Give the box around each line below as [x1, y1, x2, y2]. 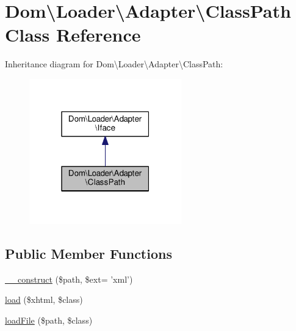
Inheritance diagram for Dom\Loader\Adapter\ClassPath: [5, 58, 223, 70]
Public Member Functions [5, 244, 172, 263]
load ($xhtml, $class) [5, 293, 83, 306]
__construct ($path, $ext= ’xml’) [5, 272, 133, 285]
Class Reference [5, 22, 141, 47]
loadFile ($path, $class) [5, 314, 93, 327]
